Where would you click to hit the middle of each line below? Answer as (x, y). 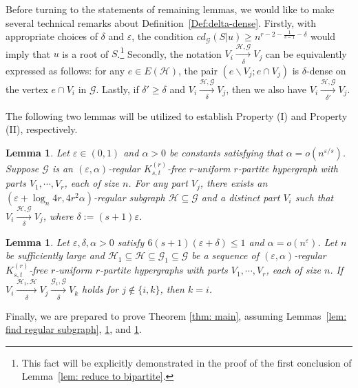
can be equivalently (306, 53)
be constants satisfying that (226, 153)
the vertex (27, 89)
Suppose (22, 168)
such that (314, 197)
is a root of (85, 53)
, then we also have (266, 89)
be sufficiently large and (55, 255)
